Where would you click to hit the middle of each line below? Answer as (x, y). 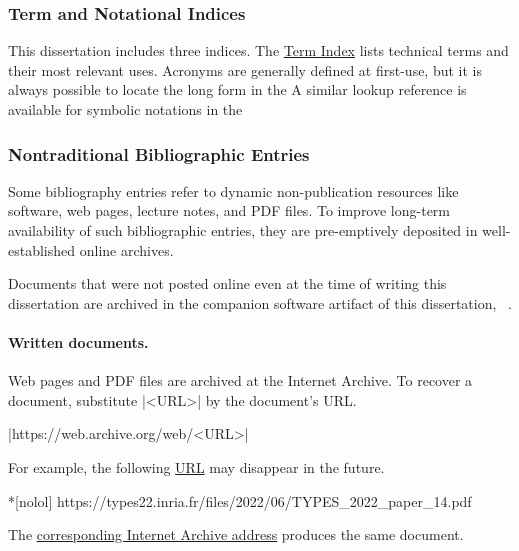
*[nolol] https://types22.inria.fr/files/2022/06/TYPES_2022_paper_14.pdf (240, 500)
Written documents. (78, 341)
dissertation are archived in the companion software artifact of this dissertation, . (260, 302)
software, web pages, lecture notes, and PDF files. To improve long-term (229, 210)
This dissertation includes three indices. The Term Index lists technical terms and (258, 50)
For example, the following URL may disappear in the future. (196, 466)
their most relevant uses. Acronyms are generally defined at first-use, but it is (245, 69)
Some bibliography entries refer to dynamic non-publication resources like (233, 190)
